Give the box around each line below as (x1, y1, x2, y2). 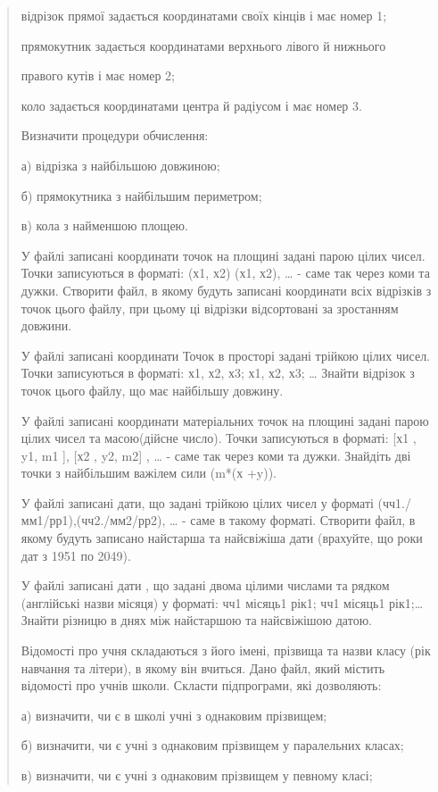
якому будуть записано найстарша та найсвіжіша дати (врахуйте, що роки (21, 529, 423, 547)
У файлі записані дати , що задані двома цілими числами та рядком (21, 576, 390, 595)
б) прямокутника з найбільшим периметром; (21, 186, 262, 204)
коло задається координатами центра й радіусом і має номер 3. (21, 96, 362, 114)
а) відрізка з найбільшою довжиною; (21, 155, 220, 174)
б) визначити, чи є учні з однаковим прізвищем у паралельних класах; (21, 736, 404, 754)
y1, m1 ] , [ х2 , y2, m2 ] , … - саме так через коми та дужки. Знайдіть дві (21, 446, 411, 464)
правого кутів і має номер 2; (21, 66, 176, 85)
